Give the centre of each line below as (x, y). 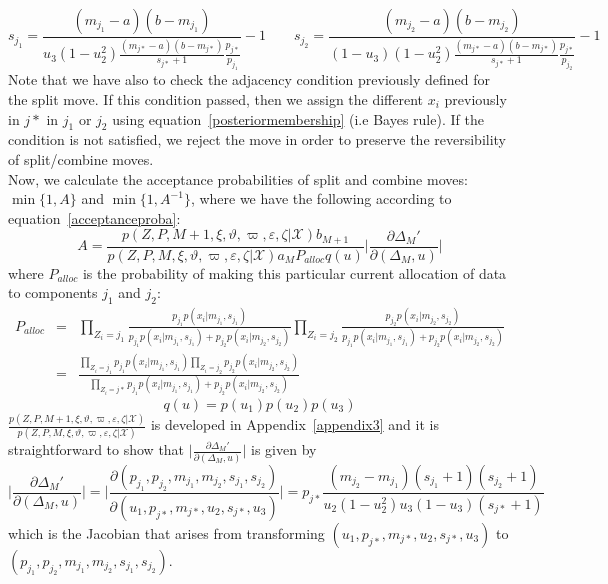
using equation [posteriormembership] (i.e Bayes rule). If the (298, 118)
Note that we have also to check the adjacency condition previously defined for (249, 79)
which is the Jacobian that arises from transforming (166, 532)
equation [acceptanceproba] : (94, 217)
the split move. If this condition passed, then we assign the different (216, 98)
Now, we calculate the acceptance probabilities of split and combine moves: (238, 178)
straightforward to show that (96, 449)
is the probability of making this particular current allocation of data (294, 272)
